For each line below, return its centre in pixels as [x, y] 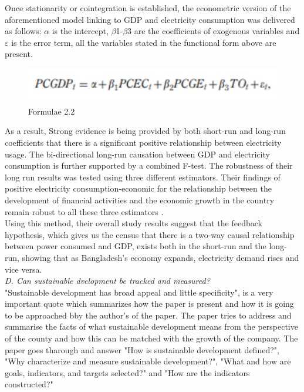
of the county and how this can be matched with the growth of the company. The [151, 338]
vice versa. [23, 269]
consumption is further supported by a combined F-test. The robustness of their [149, 165]
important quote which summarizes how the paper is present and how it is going [149, 304]
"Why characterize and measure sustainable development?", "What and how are [148, 361]
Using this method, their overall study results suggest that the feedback [134, 223]
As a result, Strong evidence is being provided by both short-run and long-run [145, 131]
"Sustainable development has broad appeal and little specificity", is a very [139, 292]
